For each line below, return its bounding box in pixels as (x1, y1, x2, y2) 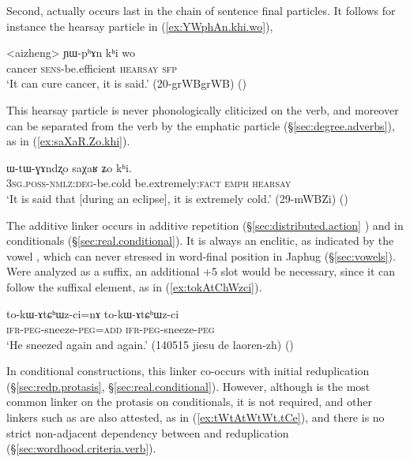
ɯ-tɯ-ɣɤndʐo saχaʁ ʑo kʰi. (6, 159, 132, 175)
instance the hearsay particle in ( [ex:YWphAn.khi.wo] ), (6, 17, 273, 34)
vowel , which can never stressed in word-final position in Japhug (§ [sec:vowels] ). (6, 247, 396, 264)
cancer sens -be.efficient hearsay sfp (6, 59, 178, 76)
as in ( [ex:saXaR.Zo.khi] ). (6, 133, 130, 149)
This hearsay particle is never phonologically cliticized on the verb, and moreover (6, 101, 399, 118)
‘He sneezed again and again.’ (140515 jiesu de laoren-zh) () (6, 336, 294, 352)
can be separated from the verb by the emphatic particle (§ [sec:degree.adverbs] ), (6, 117, 395, 133)
